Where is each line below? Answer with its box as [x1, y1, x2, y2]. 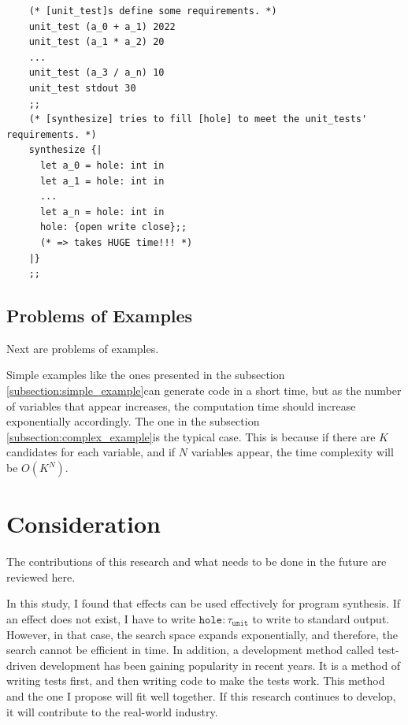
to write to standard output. [252, 610, 390, 626]
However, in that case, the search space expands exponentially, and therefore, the [6, 626, 399, 642]
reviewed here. [6, 568, 76, 585]
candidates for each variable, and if [6, 444, 176, 460]
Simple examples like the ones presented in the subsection [6, 366, 285, 383]
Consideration [6, 507, 161, 540]
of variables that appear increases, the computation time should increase [6, 397, 356, 414]
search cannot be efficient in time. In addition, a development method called [6, 641, 374, 658]
